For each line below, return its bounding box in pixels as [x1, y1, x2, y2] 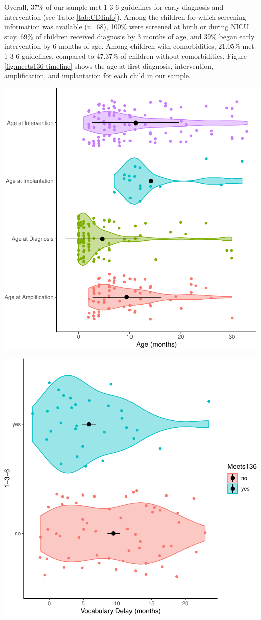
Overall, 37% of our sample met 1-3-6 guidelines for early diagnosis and [4, 2, 224, 12]
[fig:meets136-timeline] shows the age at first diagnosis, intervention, [4, 60, 214, 71]
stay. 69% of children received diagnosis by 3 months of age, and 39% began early [4, 31, 255, 41]
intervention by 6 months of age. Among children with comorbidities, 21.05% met [4, 41, 254, 51]
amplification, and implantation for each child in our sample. [4, 70, 191, 81]
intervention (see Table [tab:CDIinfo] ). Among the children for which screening [4, 11, 246, 22]
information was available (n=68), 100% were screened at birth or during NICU [4, 21, 249, 32]
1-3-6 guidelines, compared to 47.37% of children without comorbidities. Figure [4, 50, 247, 61]
